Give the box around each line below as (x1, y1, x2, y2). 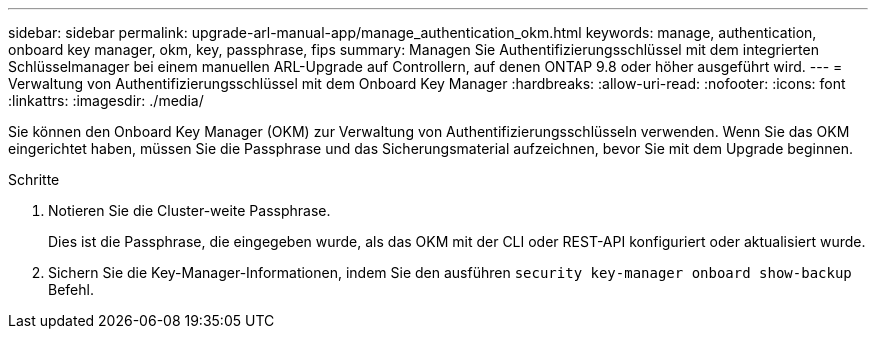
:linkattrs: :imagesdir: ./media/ (8, 92, 204, 109)
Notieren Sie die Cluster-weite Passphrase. (48, 202, 331, 219)
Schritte (8, 171, 60, 188)
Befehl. (48, 281, 94, 298)
